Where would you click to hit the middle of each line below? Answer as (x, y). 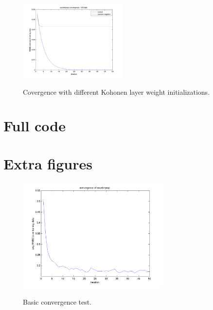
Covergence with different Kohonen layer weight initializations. (116, 92)
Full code (35, 125)
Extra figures (48, 164)
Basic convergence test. (57, 301)
